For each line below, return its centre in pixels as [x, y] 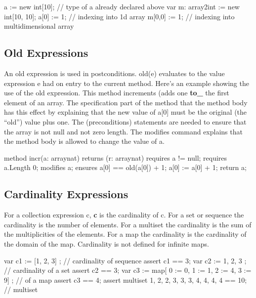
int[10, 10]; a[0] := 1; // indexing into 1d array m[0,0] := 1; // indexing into [119, 16]
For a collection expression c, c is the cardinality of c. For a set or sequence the [124, 215]
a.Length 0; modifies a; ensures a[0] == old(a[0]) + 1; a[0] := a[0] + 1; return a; [125, 167]
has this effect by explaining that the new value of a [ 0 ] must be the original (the [126, 112]
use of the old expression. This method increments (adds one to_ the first [117, 93]
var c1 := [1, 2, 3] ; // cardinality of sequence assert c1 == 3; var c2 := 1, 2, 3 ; [125, 260]
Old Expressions [46, 53]
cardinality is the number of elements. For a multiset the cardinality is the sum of [128, 224]
